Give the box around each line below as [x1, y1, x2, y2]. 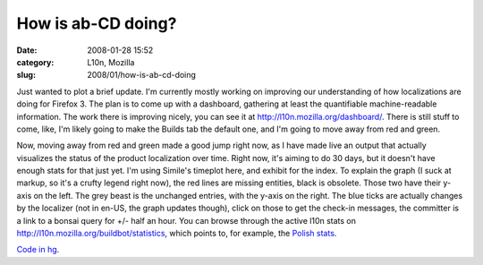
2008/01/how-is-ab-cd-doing [87, 70, 197, 81]
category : [16, 56, 55, 67]
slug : [16, 70, 36, 81]
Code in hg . [16, 244, 60, 255]
